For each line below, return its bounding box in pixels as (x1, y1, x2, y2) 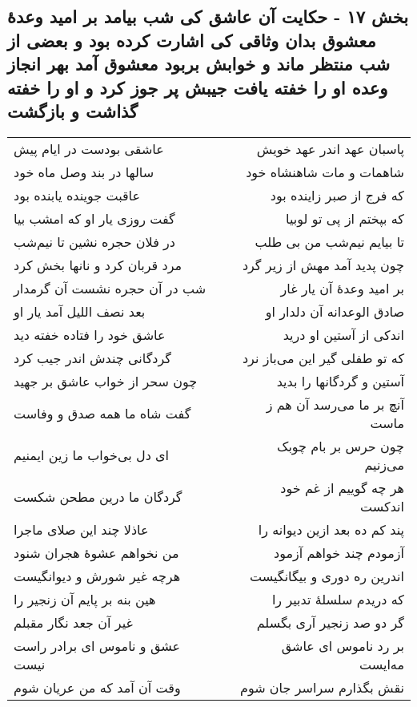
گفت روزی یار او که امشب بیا (14, 208, 175, 228)
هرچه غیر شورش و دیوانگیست (14, 566, 181, 585)
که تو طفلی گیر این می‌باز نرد (242, 348, 404, 367)
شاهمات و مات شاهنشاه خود (246, 162, 404, 181)
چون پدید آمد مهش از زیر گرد (242, 255, 404, 274)
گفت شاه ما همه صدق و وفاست (14, 404, 191, 423)
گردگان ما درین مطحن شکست (14, 487, 182, 507)
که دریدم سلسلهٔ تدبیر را (271, 589, 404, 608)
